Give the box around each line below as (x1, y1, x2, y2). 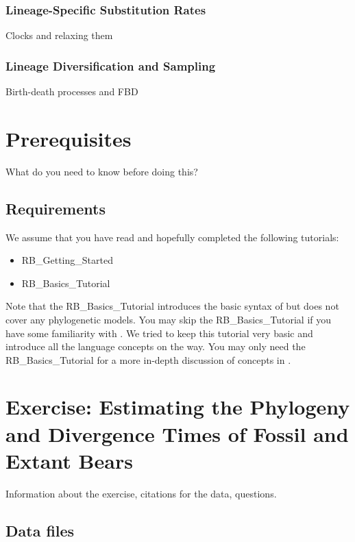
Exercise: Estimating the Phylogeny (5, 393, 350, 421)
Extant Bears (5, 446, 133, 474)
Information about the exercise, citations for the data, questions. (5, 486, 277, 500)
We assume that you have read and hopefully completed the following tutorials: (5, 230, 339, 244)
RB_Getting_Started (21, 253, 113, 267)
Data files (5, 519, 75, 541)
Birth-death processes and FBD (5, 84, 138, 99)
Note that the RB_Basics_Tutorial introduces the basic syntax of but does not (5, 299, 339, 313)
